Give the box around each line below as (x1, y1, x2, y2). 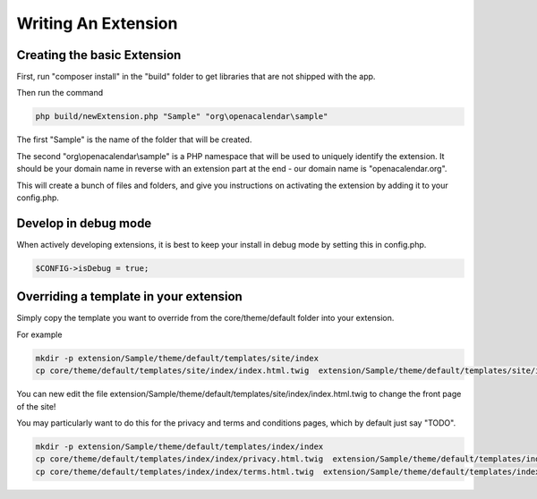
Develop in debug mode (16, 216, 152, 231)
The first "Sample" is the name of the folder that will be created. (16, 134, 252, 145)
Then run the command (16, 88, 104, 98)
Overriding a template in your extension (16, 289, 243, 304)
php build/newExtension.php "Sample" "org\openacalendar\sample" (35, 112, 328, 122)
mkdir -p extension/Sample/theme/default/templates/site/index (35, 353, 320, 363)
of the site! (16, 401, 56, 411)
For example (16, 329, 63, 340)
